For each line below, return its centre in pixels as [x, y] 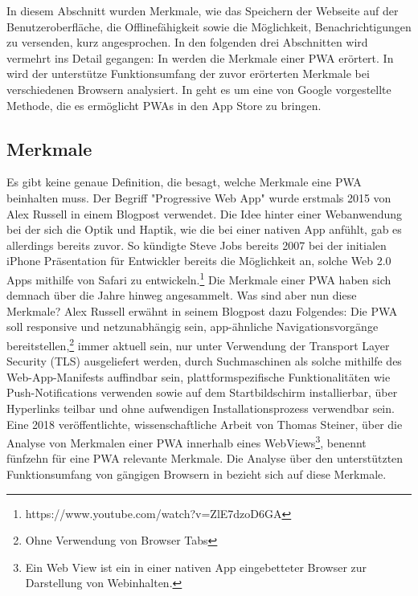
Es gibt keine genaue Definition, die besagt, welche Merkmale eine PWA [184, 182]
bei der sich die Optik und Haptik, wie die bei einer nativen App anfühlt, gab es [204, 229]
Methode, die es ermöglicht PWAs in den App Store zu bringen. [164, 105]
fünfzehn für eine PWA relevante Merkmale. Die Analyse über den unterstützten [205, 458]
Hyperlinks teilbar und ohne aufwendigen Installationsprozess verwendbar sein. [201, 408]
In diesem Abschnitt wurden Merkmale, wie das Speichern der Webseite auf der [203, 10]
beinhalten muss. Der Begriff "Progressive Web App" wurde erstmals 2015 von [199, 197]
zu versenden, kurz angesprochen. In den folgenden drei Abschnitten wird [187, 42]
